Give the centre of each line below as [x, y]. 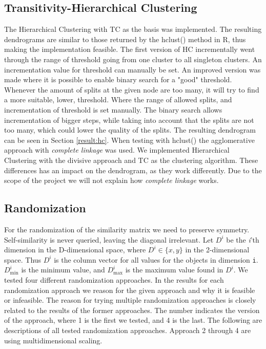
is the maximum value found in [174, 270]
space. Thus [23, 259]
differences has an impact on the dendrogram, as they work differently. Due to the [133, 170]
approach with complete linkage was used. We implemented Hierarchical [117, 150]
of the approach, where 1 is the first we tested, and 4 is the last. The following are [133, 320]
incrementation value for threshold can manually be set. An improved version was [132, 69]
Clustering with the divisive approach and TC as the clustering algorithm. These [131, 160]
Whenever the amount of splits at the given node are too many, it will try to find [132, 89]
